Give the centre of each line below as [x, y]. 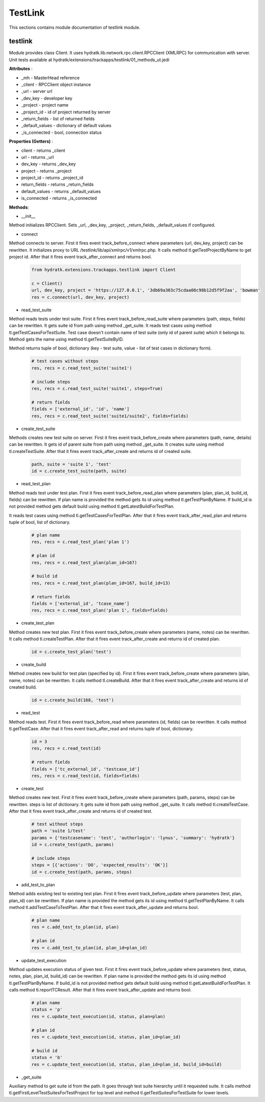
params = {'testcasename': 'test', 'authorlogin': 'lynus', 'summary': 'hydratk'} [133, 838]
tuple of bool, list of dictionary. [40, 522]
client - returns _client [43, 150]
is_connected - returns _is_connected [59, 198]
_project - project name [45, 105]
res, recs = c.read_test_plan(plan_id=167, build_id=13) [101, 583]
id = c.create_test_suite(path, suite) [79, 471]
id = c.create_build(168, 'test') [73, 700]
